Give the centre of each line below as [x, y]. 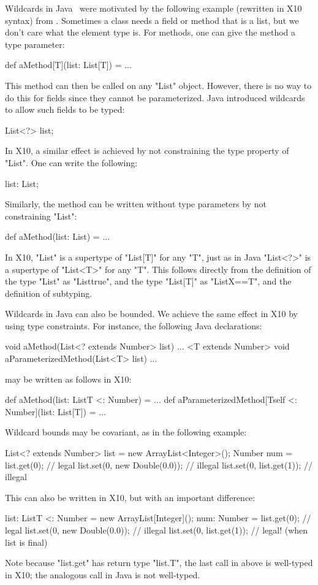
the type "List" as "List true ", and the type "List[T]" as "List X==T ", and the [148, 281]
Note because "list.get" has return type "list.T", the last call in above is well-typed [159, 563]
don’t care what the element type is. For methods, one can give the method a [150, 32]
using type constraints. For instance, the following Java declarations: [134, 325]
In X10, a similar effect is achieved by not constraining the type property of [147, 151]
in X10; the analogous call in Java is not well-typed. [103, 574]
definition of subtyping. [49, 293]
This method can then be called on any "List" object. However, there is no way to [158, 85]
